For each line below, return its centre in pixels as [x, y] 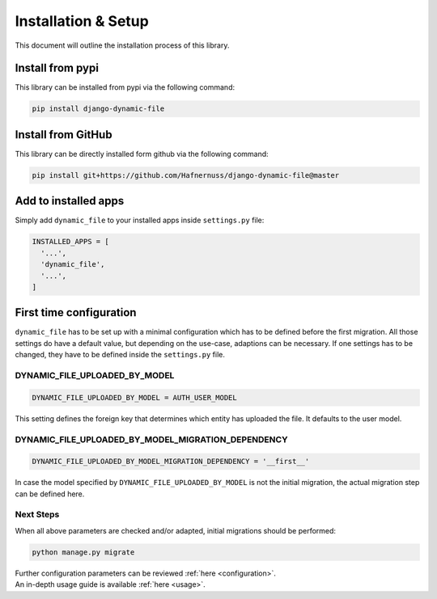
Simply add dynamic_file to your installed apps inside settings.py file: [140, 220]
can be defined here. [50, 494]
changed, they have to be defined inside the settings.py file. [120, 355]
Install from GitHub [64, 135]
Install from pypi [57, 68]
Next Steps [37, 515]
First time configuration [76, 312]
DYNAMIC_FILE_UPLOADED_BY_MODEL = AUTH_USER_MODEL [135, 397]
